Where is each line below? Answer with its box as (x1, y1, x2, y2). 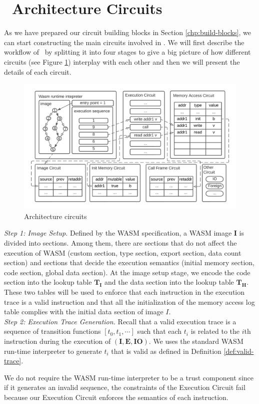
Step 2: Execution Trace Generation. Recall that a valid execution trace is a (4, 316, 236, 326)
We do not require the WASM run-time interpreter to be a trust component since (4, 372, 253, 382)
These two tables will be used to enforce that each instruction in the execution (4, 286, 245, 297)
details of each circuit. (4, 66, 71, 77)
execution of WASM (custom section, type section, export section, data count (4, 247, 241, 258)
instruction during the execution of (4, 335, 111, 346)
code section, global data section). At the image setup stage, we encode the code (4, 267, 250, 277)
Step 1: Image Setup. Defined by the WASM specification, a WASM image (4, 228, 232, 238)
